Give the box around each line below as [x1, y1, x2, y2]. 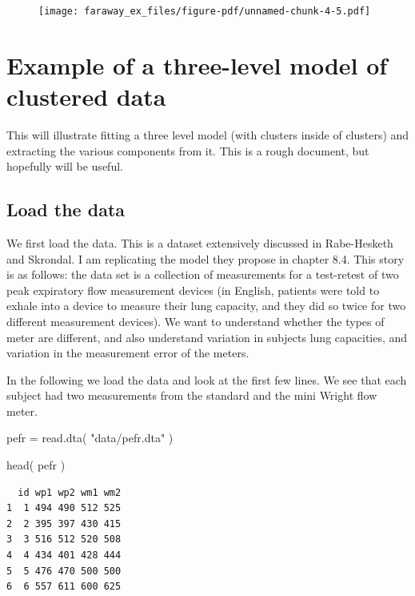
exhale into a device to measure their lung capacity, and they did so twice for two [6, 297, 406, 314]
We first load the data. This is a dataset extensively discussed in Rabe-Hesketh [6, 234, 393, 251]
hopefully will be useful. [6, 158, 123, 175]
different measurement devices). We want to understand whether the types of [6, 312, 385, 329]
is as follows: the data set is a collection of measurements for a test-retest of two [6, 266, 399, 283]
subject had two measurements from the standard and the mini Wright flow [6, 387, 377, 404]
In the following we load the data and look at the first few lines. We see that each [6, 371, 407, 388]
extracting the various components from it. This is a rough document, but [6, 142, 369, 159]
